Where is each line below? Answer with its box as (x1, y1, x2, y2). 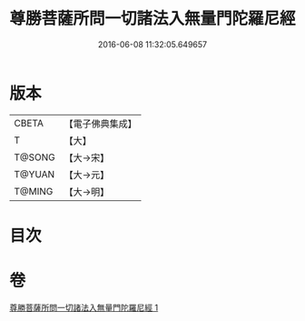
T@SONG (14, 151, 56, 164)
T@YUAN (14, 167, 55, 180)
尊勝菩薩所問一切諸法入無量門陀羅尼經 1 (9, 302, 159, 313)
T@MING (14, 185, 54, 197)
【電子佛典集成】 (64, 117, 138, 130)
